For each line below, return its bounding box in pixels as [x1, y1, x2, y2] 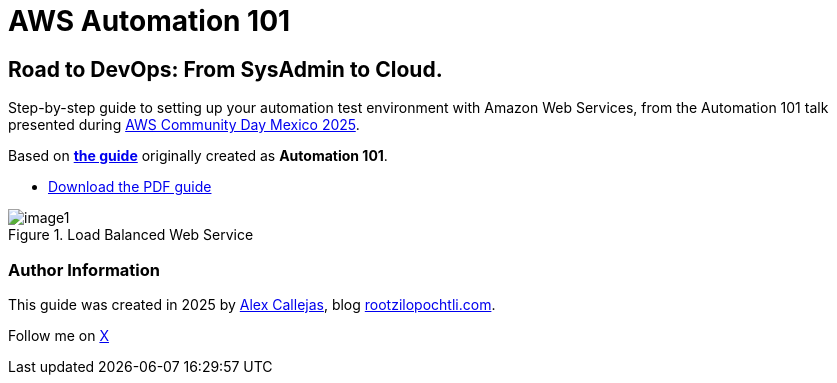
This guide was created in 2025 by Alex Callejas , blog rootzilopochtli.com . [8, 295, 496, 313]
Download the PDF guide [48, 178, 212, 196]
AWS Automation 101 [8, 4, 291, 38]
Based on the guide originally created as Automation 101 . [8, 147, 388, 165]
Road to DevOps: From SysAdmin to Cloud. [8, 56, 443, 82]
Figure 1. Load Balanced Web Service [8, 226, 254, 244]
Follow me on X [8, 326, 109, 344]
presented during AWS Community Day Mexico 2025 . [8, 116, 360, 134]
